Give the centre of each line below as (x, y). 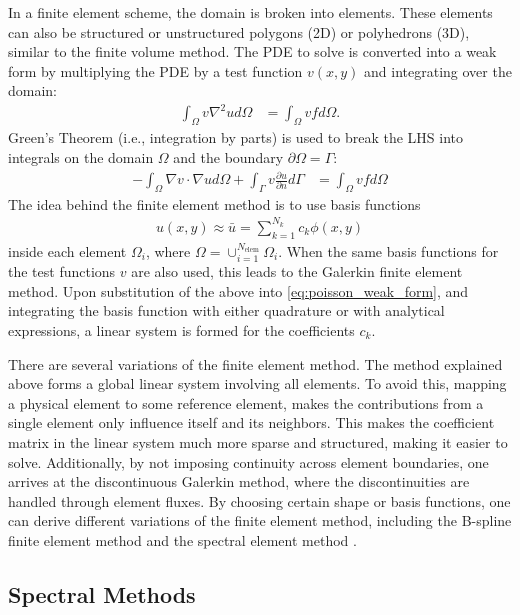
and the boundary (228, 156)
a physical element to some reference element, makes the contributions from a (246, 402)
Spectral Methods (102, 593)
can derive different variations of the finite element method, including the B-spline (260, 520)
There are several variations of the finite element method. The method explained (255, 363)
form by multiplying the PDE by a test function (155, 70)
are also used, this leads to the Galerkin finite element (297, 271)
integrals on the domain (81, 156)
